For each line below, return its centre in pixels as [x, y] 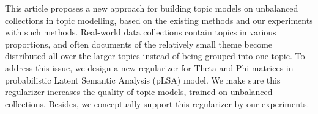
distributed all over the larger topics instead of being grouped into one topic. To [155, 56]
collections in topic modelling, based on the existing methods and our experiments [159, 20]
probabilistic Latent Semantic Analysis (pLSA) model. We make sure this [143, 80]
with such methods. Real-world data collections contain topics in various [141, 32]
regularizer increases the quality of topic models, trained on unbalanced [139, 92]
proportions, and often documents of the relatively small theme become [139, 44]
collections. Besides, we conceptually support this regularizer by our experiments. [157, 103]
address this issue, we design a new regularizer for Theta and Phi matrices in [149, 67]
